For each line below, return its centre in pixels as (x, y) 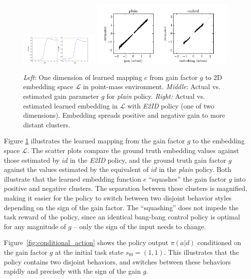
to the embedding (219, 141)
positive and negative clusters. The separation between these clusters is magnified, (126, 188)
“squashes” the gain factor (188, 178)
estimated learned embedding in (71, 105)
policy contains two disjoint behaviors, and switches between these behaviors (118, 261)
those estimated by (32, 160)
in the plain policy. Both (195, 169)
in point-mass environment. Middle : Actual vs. (152, 86)
